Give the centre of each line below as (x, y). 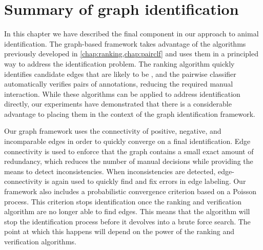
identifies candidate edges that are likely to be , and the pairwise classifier (120, 74)
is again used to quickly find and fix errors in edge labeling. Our (145, 181)
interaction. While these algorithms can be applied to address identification (122, 93)
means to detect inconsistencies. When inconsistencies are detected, (110, 171)
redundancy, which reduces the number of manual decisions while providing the (129, 161)
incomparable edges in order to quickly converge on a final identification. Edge (127, 141)
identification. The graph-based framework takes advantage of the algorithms (125, 43)
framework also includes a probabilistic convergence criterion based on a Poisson (130, 191)
